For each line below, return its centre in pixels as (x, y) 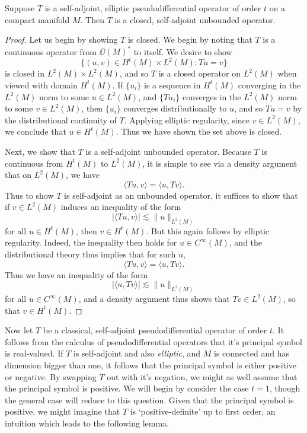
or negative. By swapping (51, 376)
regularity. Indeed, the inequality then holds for (91, 242)
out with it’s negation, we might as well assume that (202, 376)
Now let (19, 330)
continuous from (34, 163)
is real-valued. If (34, 353)
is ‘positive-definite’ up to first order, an (203, 411)
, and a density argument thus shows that (154, 298)
